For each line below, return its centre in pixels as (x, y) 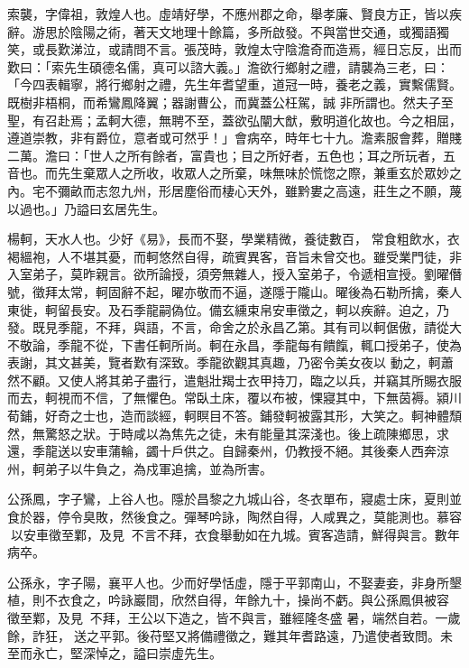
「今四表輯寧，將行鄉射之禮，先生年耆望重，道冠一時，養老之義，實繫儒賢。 (234, 84)
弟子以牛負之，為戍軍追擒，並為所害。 (158, 468)
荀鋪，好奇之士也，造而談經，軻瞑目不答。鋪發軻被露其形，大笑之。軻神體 (228, 416)
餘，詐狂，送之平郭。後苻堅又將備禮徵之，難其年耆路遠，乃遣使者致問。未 (230, 635)
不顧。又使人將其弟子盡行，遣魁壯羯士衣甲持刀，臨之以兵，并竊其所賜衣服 (240, 380)
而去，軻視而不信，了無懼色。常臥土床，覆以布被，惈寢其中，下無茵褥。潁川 (234, 398)
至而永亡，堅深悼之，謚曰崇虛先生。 (115, 653)
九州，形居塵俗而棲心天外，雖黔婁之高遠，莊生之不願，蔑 (291, 190)
